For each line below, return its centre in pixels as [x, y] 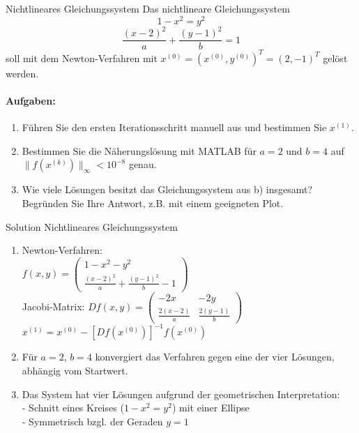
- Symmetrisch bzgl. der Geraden [92, 421]
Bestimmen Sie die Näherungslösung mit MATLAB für [139, 150]
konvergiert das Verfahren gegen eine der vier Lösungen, [215, 357]
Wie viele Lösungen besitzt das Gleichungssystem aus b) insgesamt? [167, 189]
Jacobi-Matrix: [53, 306]
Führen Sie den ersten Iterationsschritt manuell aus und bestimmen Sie [174, 127]
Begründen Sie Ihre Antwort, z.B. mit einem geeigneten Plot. [153, 203]
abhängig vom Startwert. [75, 370]
